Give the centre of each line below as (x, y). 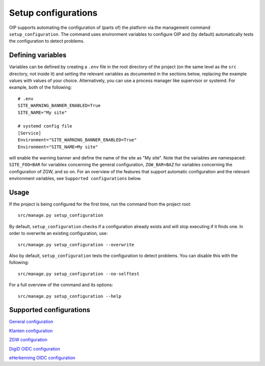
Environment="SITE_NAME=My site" (58, 147)
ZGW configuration (28, 340)
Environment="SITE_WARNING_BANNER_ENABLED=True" (77, 140)
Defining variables (38, 55)
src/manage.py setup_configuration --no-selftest (79, 274)
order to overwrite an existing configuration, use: (58, 234)
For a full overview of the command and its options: (61, 285)
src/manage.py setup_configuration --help (70, 296)
